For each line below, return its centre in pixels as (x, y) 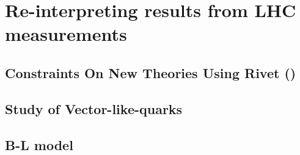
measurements (66, 34)
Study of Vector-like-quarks (94, 108)
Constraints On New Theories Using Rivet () (151, 72)
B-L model (39, 144)
